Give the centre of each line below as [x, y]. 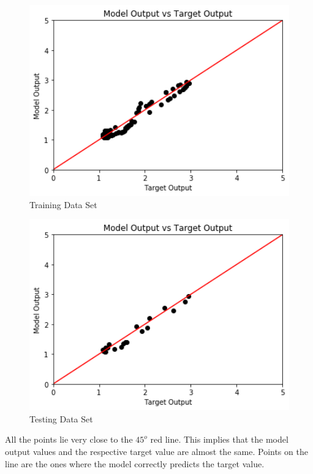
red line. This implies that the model [219, 439]
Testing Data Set [61, 418]
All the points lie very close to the [69, 439]
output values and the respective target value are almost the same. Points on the [156, 451]
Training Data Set [63, 204]
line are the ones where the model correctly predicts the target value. [135, 463]
